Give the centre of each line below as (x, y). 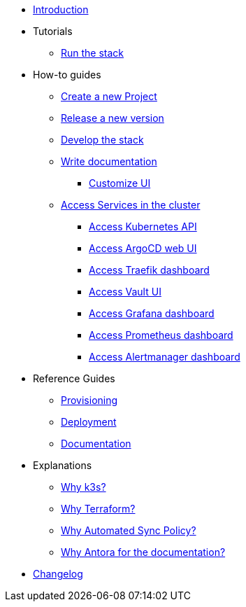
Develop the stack (102, 140)
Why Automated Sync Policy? (129, 530)
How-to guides (67, 75)
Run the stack (93, 53)
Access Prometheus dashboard (161, 335)
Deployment (89, 422)
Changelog (58, 574)
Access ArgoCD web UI (143, 248)
